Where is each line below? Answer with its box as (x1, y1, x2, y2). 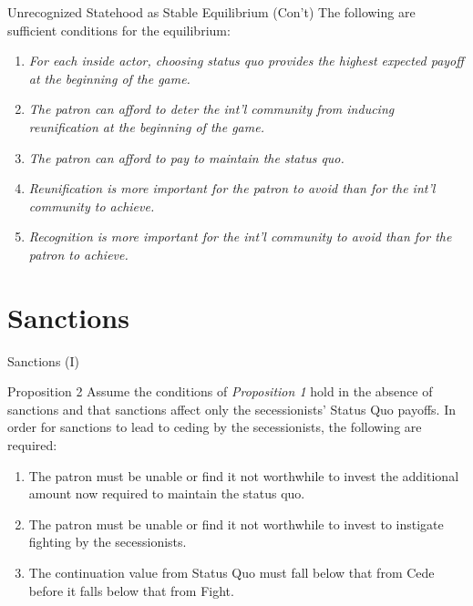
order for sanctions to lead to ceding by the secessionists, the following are (7, 417, 422, 437)
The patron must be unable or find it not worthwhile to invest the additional (28, 466, 459, 485)
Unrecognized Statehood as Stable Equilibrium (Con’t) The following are (7, 3, 416, 21)
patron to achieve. (28, 244, 129, 263)
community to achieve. (28, 196, 155, 215)
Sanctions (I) (7, 351, 80, 370)
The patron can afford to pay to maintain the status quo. (28, 148, 344, 167)
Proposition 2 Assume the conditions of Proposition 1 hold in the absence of (7, 382, 433, 401)
